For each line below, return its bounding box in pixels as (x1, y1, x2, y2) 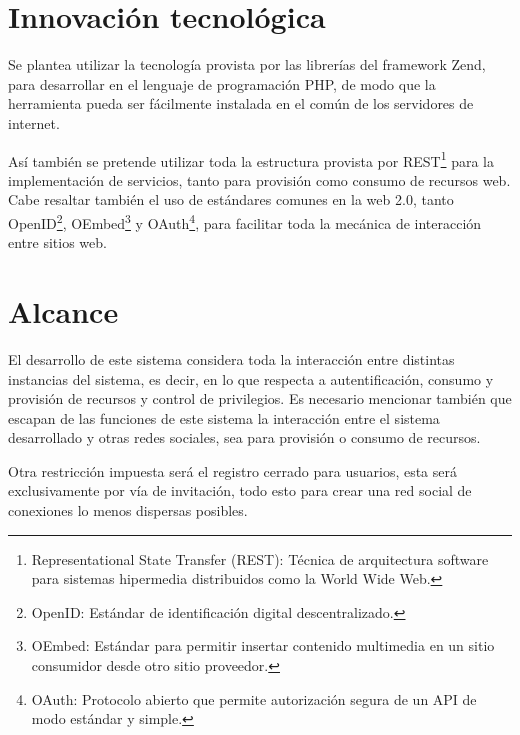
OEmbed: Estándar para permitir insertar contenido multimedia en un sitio (31, 635, 495, 656)
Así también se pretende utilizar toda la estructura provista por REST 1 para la (8, 147, 494, 171)
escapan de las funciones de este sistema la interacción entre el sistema (8, 407, 440, 428)
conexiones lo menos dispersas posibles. (8, 500, 248, 521)
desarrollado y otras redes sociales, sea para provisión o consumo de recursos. (8, 427, 481, 448)
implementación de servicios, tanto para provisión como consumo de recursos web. (8, 169, 511, 190)
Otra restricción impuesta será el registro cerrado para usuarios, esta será (8, 460, 458, 481)
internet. (8, 112, 60, 133)
